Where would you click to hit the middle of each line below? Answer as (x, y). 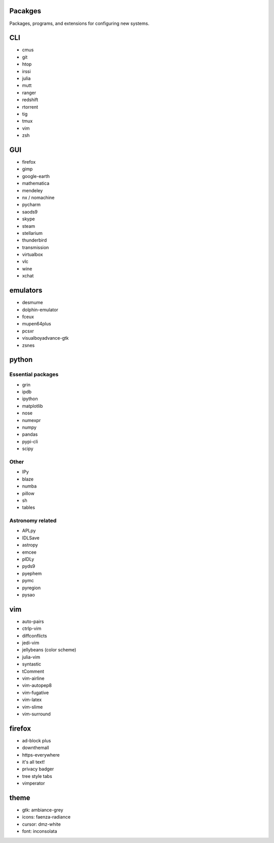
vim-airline (33, 678)
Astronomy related (33, 521)
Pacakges (25, 11)
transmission (36, 247)
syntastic (32, 664)
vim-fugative (36, 693)
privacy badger (38, 769)
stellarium (32, 233)
